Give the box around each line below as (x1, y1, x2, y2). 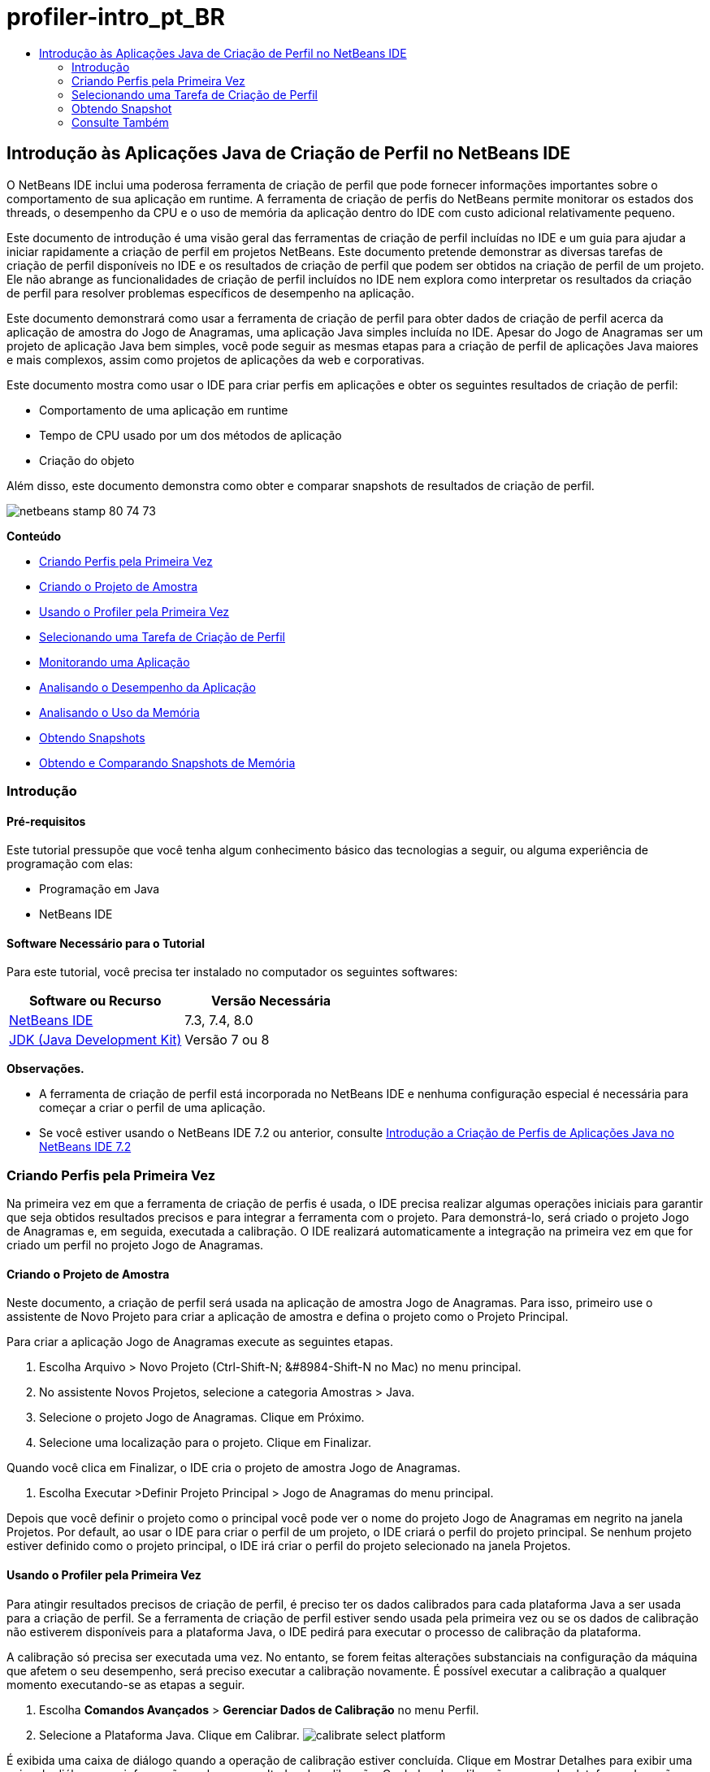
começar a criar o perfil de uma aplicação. (39, 1101, 266, 1115)
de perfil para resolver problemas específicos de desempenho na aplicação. (6, 285, 414, 300)
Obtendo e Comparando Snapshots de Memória (39, 755, 296, 770)
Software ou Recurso (28, 992, 162, 1010)
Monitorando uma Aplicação (39, 654, 190, 669)
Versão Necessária (211, 992, 331, 1010)
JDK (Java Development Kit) (9, 1031, 182, 1049)
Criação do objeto (39, 453, 135, 467)
